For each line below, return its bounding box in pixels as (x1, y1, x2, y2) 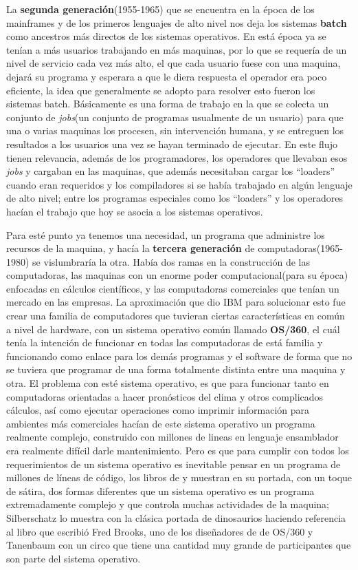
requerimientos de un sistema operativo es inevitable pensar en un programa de (6, 456, 341, 471)
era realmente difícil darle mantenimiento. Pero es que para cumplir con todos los (6, 443, 349, 457)
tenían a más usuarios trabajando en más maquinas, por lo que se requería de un (6, 42, 347, 56)
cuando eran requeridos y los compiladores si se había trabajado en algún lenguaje (6, 177, 353, 191)
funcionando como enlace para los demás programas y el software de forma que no (6, 348, 353, 363)
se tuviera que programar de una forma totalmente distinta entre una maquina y (6, 362, 346, 377)
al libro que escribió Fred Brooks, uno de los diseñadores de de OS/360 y (6, 524, 313, 538)
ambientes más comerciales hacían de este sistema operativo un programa (6, 416, 315, 430)
